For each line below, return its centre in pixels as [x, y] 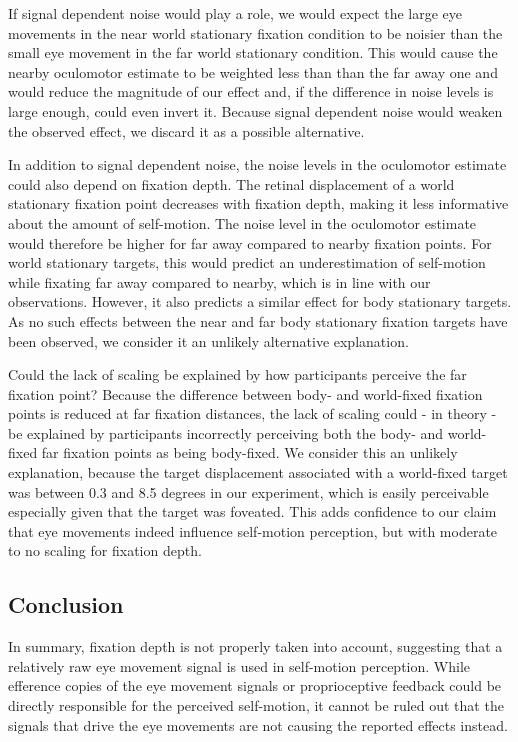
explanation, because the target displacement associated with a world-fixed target [258, 472]
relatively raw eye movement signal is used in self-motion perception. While [239, 665]
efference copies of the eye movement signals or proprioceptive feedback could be [255, 685]
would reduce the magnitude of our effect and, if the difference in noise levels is [251, 91]
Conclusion [66, 604]
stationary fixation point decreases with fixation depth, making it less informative [258, 203]
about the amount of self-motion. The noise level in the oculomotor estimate [242, 222]
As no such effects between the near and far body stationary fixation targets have [258, 320]
